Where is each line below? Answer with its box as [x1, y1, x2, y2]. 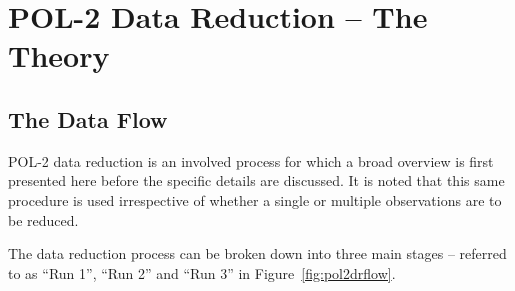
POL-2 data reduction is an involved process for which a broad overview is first [8, 150, 494, 171]
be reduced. [8, 209, 79, 230]
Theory [8, 35, 110, 76]
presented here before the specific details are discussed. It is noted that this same [8, 170, 505, 191]
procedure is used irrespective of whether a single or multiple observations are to [8, 189, 502, 210]
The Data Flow [8, 103, 168, 134]
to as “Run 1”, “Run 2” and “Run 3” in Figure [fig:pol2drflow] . [8, 262, 396, 283]
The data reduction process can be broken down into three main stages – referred [8, 243, 507, 264]
